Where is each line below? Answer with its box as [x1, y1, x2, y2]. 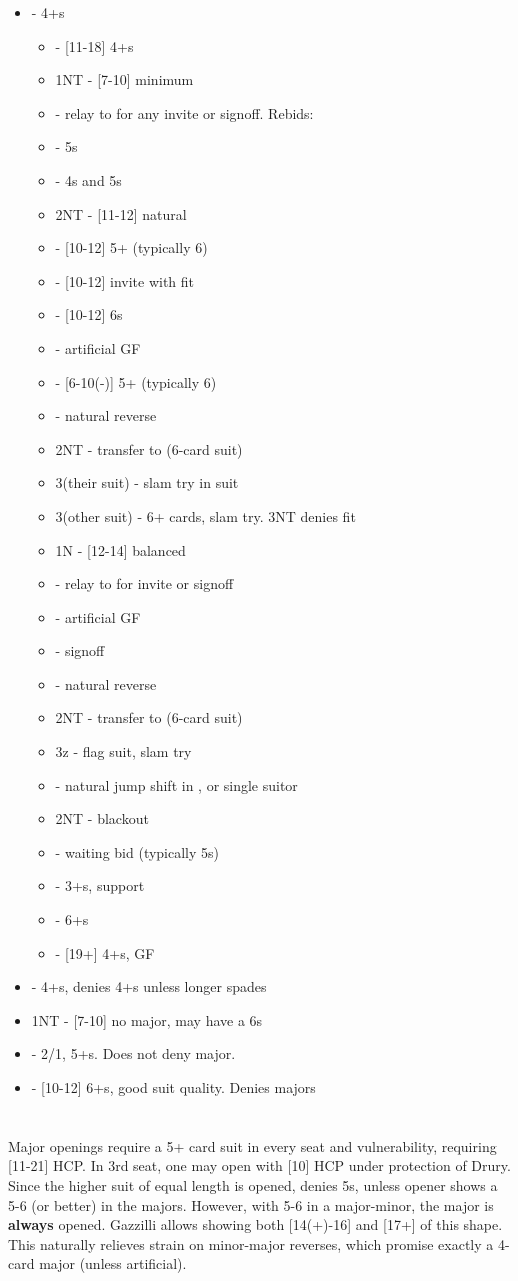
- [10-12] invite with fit [55, 270, 195, 291]
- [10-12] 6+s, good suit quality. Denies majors [31, 1077, 316, 1097]
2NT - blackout [55, 808, 149, 829]
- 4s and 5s [55, 169, 122, 190]
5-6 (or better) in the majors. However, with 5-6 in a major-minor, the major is [8, 1194, 494, 1215]
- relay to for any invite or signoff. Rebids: [55, 102, 314, 123]
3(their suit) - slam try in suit [55, 472, 239, 493]
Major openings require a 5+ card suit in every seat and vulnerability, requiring [8, 1135, 497, 1156]
